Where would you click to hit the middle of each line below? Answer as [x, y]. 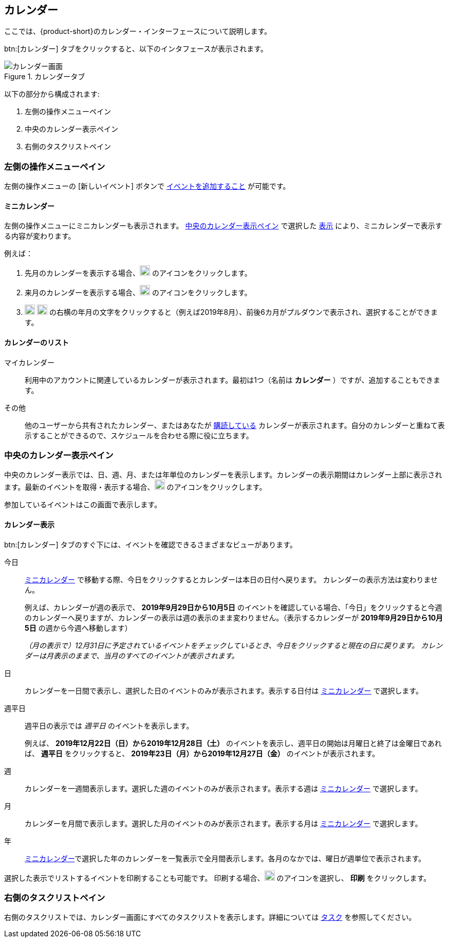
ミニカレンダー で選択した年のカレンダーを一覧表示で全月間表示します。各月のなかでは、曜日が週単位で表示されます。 [225, 858]
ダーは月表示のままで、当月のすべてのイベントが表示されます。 [132, 655]
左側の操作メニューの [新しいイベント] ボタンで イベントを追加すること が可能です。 [147, 186]
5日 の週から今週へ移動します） [78, 628]
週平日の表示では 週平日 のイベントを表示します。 [109, 725]
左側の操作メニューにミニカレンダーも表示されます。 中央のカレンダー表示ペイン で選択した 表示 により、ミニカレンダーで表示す [223, 226]
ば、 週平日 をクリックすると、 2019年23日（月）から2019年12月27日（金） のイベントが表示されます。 [202, 753]
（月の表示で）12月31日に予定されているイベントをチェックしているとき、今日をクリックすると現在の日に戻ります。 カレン [234, 645]
